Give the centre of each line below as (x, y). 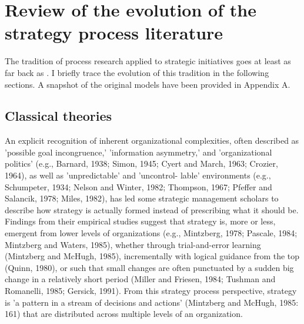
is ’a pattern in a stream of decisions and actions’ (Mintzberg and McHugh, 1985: (152, 302)
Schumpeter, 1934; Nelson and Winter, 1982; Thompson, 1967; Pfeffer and (138, 186)
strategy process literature (114, 33)
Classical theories (59, 116)
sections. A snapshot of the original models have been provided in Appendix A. (148, 84)
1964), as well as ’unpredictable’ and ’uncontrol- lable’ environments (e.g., (138, 175)
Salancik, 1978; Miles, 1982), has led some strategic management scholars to (142, 198)
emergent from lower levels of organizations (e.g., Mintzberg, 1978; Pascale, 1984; (151, 233)
